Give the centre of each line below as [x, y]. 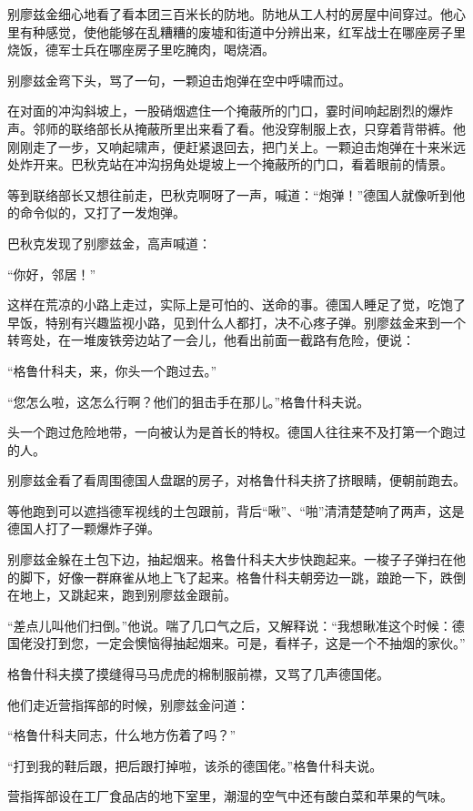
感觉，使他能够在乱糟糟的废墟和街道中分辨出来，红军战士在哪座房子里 [255, 31]
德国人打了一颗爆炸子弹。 [84, 528]
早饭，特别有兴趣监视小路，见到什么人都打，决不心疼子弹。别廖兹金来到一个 [236, 322]
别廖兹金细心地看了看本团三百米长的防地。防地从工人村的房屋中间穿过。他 [230, 14]
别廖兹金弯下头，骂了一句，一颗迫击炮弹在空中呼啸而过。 [179, 80]
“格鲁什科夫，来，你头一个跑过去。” [112, 370]
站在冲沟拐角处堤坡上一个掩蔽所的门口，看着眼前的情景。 [281, 164]
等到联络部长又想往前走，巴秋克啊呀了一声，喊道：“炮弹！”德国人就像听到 [230, 194]
